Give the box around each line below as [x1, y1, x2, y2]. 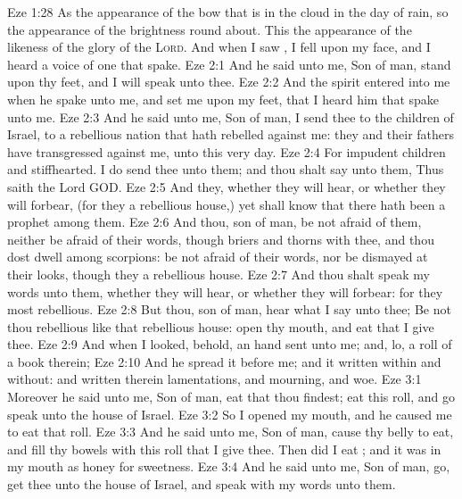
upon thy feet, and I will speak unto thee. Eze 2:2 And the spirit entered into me [7, 72, 450, 91]
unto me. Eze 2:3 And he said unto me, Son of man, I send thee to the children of [7, 107, 454, 126]
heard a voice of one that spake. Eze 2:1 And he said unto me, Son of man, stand [7, 54, 451, 73]
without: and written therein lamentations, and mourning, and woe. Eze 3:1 [7, 370, 422, 388]
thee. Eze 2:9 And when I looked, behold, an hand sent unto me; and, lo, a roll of [7, 335, 452, 353]
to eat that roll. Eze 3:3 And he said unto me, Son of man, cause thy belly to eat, [7, 422, 454, 441]
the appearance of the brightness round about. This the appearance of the [7, 20, 412, 38]
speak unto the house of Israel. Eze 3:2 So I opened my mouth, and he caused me [7, 404, 452, 423]
